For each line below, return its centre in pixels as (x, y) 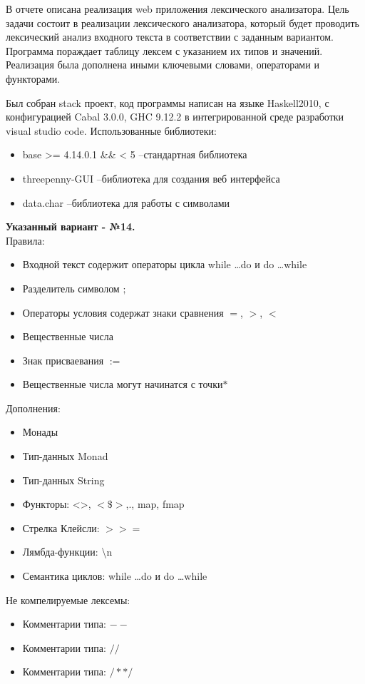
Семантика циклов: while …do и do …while (115, 576)
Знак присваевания (63, 360)
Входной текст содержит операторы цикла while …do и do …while (165, 264)
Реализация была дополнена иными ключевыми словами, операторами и (163, 65)
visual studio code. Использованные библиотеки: (111, 130)
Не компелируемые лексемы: (68, 599)
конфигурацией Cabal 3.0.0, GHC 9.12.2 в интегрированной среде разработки (175, 117)
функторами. (33, 78)
